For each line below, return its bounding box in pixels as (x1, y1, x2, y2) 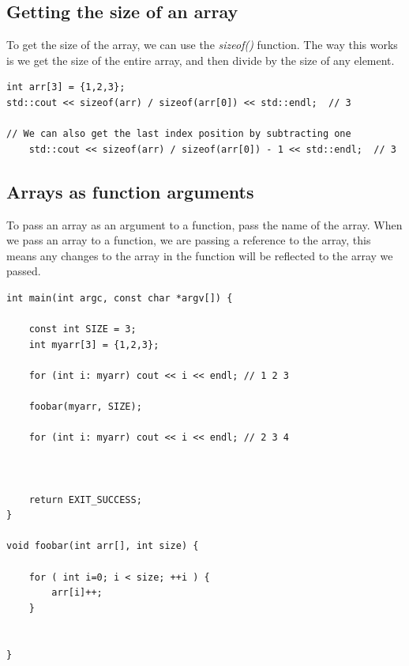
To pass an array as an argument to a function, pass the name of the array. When (6, 216, 403, 233)
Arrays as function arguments (6, 179, 254, 203)
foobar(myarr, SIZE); (28, 401, 142, 413)
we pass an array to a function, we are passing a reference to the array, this (6, 232, 371, 248)
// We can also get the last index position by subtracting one (6, 128, 351, 140)
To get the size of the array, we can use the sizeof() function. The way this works (6, 36, 398, 53)
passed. (6, 263, 41, 279)
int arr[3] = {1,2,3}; (6, 81, 126, 93)
